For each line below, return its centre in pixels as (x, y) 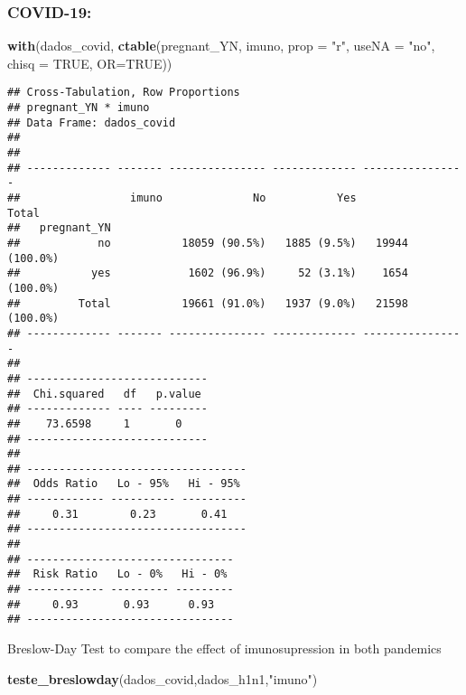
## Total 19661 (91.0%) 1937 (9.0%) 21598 (208, 303)
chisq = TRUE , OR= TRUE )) (90, 63)
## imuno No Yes (182, 198)
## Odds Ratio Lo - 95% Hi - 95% (124, 484)
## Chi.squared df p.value (104, 394)
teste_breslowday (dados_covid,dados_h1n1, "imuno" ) (163, 678)
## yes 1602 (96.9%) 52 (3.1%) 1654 (208, 273)
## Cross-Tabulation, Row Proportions (124, 93)
